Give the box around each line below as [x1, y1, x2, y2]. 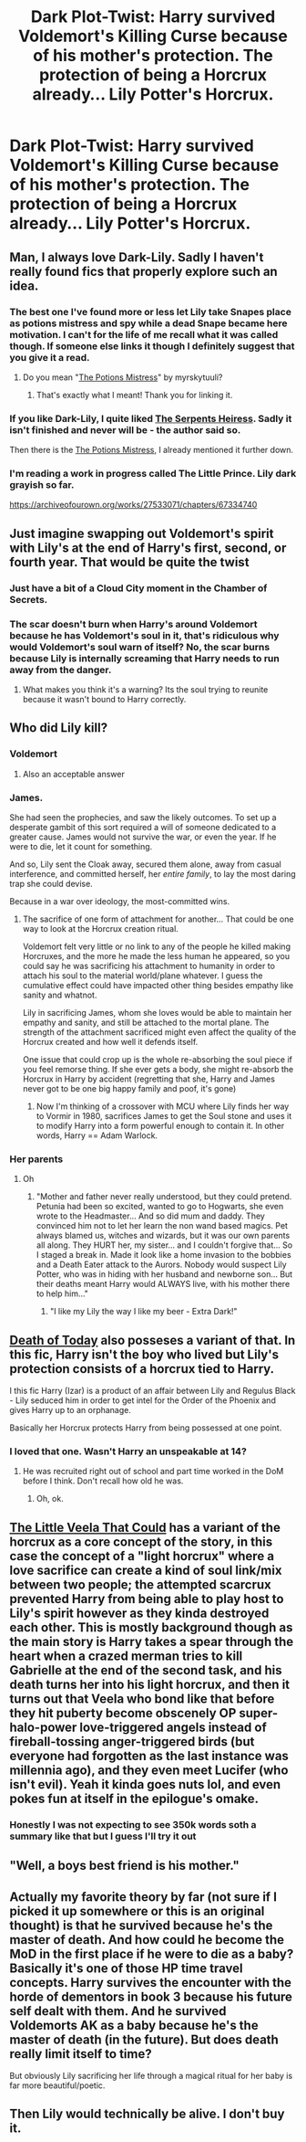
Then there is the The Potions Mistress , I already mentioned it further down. [9, 445, 294, 456]
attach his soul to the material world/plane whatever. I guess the [22, 970, 263, 981]
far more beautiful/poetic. [9, 2080, 106, 2091]
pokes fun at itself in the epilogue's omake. [9, 1790, 260, 1806]
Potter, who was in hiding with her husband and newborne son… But [36, 1269, 293, 1280]
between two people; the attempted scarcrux [9, 1577, 271, 1592]
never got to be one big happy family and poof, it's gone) [22, 1083, 237, 1094]
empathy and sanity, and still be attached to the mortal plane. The [22, 1017, 270, 1029]
